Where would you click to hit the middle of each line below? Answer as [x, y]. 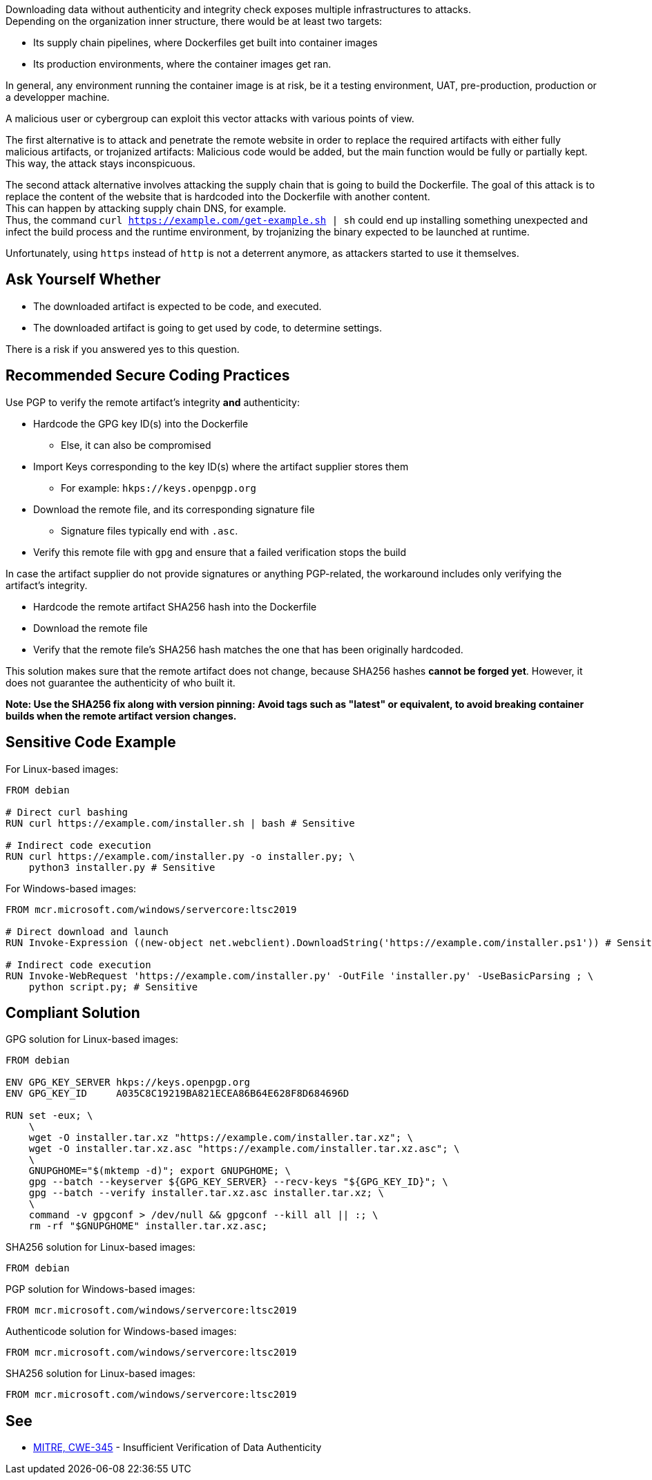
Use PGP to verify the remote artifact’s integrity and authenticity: [153, 402]
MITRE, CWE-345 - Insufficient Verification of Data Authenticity [178, 1448]
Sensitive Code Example [91, 742]
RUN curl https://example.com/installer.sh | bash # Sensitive [180, 823]
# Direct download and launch [87, 931]
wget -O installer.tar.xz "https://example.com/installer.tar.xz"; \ [221, 1138]
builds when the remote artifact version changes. [121, 715]
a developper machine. [58, 97]
